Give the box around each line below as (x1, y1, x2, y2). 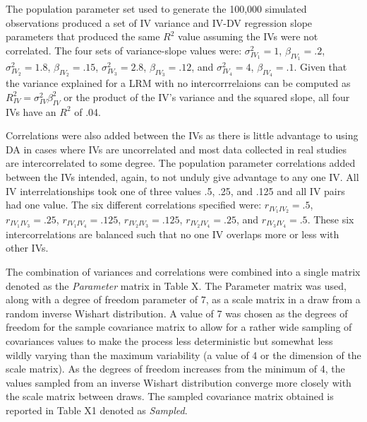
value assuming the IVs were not (178, 29, 318, 44)
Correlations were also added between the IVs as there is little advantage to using (6, 128, 359, 143)
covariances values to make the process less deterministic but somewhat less (6, 334, 333, 348)
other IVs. (6, 240, 49, 255)
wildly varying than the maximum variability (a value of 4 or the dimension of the (6, 347, 361, 362)
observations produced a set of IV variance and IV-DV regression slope (6, 15, 313, 30)
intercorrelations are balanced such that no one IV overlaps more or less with (6, 226, 339, 241)
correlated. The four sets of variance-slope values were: (6, 42, 242, 57)
